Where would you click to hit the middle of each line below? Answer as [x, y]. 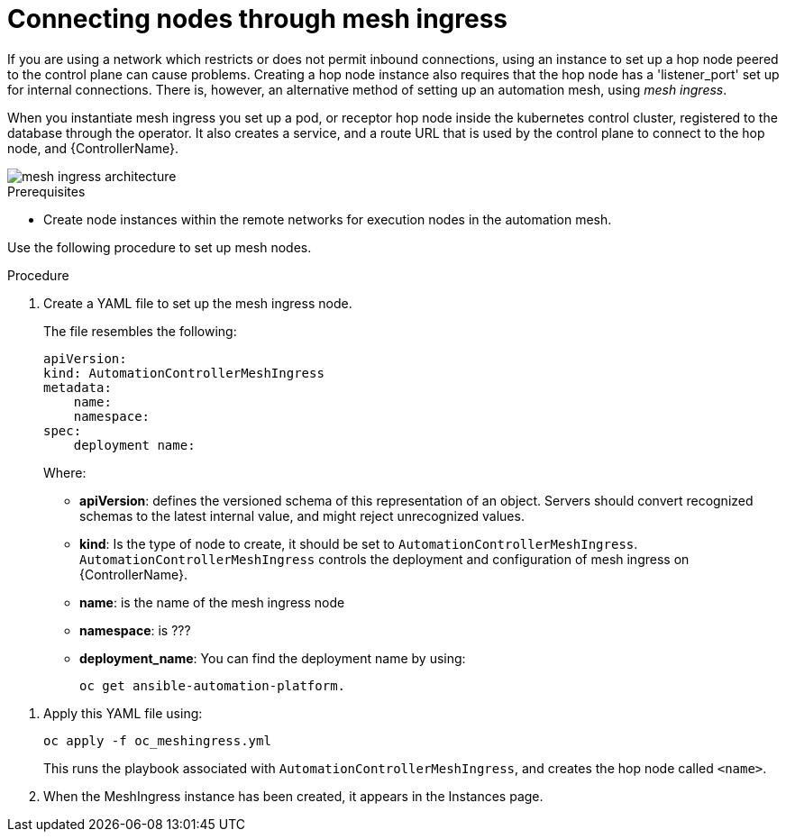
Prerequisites [46, 191]
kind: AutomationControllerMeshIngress [184, 373]
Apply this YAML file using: [123, 713]
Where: [65, 472]
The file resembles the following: [140, 331]
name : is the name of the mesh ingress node [212, 602]
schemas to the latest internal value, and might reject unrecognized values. [302, 515]
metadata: [78, 387]
